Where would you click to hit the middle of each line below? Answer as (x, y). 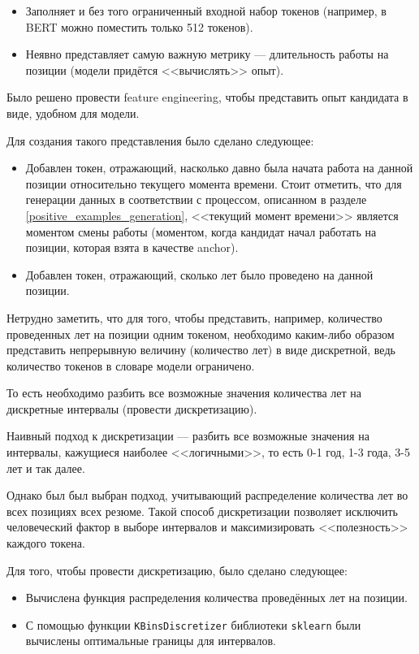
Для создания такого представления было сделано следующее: (160, 140)
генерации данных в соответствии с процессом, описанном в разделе (196, 199)
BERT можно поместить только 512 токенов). (139, 26)
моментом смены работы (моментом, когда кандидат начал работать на (201, 231)
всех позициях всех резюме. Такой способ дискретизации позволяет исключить (202, 511)
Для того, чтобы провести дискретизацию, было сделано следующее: (177, 570)
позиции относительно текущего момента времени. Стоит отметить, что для (214, 183)
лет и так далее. (46, 468)
